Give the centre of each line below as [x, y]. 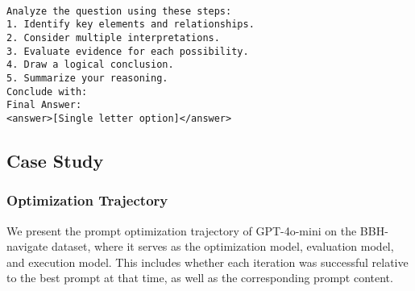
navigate [27, 246]
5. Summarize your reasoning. [87, 78]
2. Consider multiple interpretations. [113, 37]
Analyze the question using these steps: [119, 11]
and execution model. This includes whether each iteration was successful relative [207, 262]
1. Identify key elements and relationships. [131, 25]
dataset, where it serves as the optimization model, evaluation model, [222, 246]
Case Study [55, 160]
